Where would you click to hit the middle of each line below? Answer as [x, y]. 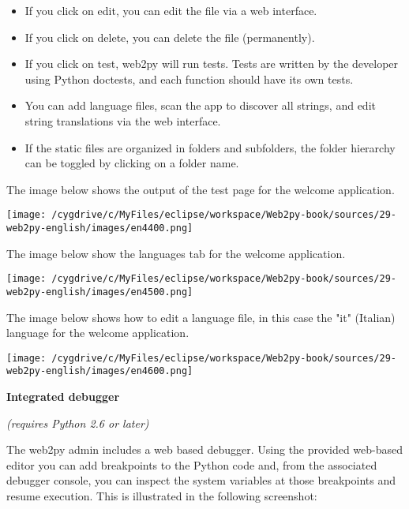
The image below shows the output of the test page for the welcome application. [201, 189]
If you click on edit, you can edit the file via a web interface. [171, 10]
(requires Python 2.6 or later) [78, 423]
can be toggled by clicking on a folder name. [132, 163]
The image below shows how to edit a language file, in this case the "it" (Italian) [201, 317]
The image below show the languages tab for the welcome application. [176, 253]
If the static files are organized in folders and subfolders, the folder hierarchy [210, 147]
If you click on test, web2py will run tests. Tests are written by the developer [212, 64]
